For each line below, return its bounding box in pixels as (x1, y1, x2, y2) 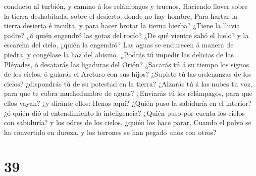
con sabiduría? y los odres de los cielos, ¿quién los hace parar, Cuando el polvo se (4, 117, 252, 128)
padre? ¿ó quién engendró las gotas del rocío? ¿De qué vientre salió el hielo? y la (4, 30, 249, 40)
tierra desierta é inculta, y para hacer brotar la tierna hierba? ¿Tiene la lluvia (4, 20, 240, 31)
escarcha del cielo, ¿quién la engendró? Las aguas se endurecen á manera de (4, 40, 234, 50)
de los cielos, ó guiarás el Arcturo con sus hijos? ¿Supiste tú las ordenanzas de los (4, 69, 252, 79)
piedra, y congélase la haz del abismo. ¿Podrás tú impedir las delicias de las (4, 49, 234, 59)
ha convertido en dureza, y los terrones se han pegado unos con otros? (4, 127, 217, 137)
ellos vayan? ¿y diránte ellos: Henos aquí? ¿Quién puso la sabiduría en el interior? (4, 97, 252, 108)
